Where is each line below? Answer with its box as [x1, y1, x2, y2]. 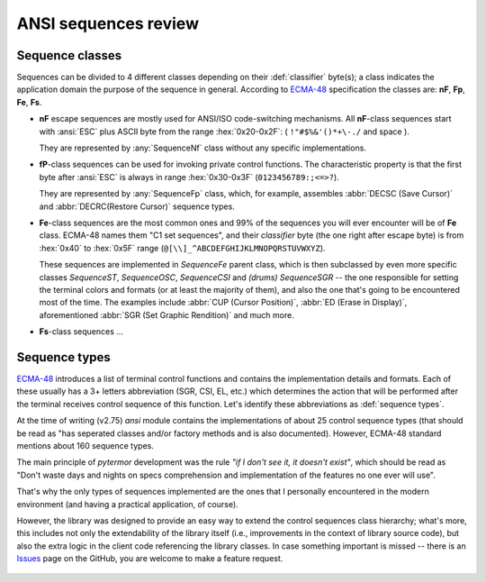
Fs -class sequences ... [39, 326, 123, 337]
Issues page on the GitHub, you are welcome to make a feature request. [16, 553, 283, 564]
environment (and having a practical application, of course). [16, 498, 238, 509]
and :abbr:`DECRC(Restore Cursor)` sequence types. [39, 201, 236, 212]
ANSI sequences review [16, 14, 200, 33]
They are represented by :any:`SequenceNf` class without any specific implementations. [39, 142, 366, 153]
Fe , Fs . [16, 96, 42, 107]
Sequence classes [16, 48, 122, 63]
